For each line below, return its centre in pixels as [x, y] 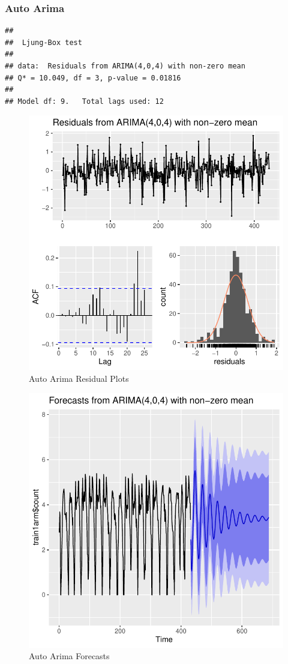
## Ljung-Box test [43, 42]
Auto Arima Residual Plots [79, 378]
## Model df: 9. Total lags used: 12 [84, 101]
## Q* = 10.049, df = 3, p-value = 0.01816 [93, 78]
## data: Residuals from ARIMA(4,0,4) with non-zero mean [125, 66]
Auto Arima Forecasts [69, 656]
